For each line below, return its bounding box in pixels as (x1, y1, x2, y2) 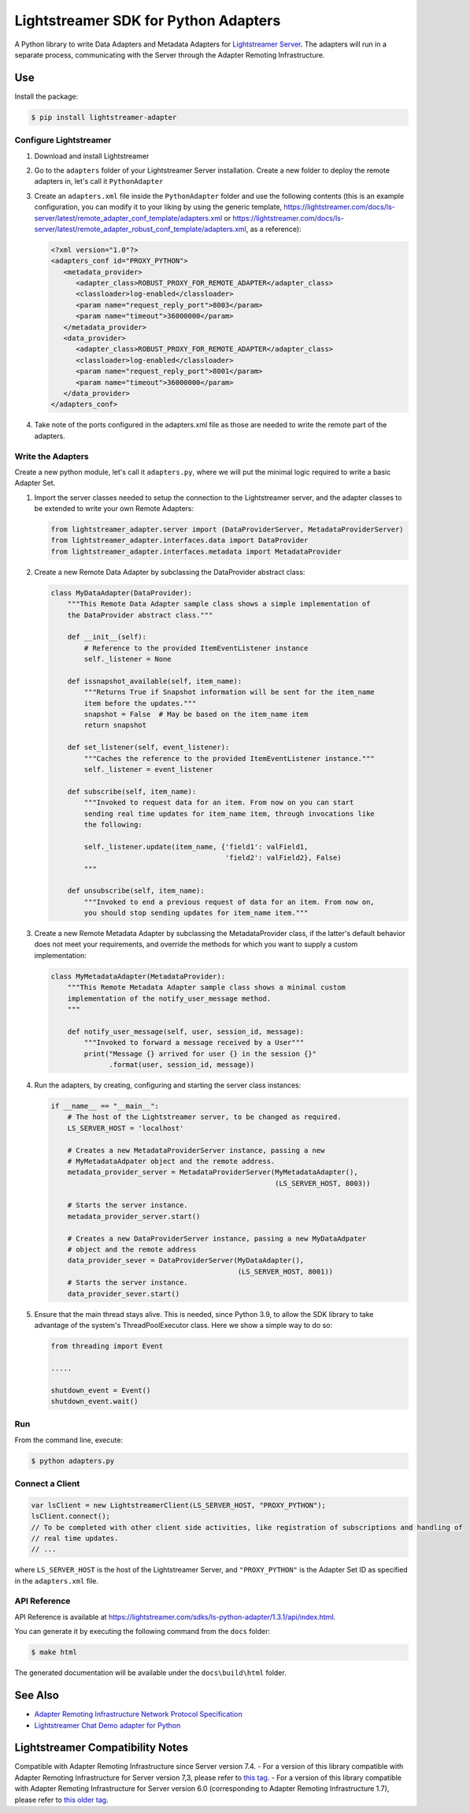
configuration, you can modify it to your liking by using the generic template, (34, 202, 283, 212)
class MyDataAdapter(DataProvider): (50, 588, 193, 597)
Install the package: (14, 91, 79, 101)
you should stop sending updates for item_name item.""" (83, 908, 309, 918)
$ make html (31, 1648, 78, 1657)
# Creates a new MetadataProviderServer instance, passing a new (67, 1146, 325, 1155)
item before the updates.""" (83, 699, 197, 707)
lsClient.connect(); (31, 1512, 110, 1521)
